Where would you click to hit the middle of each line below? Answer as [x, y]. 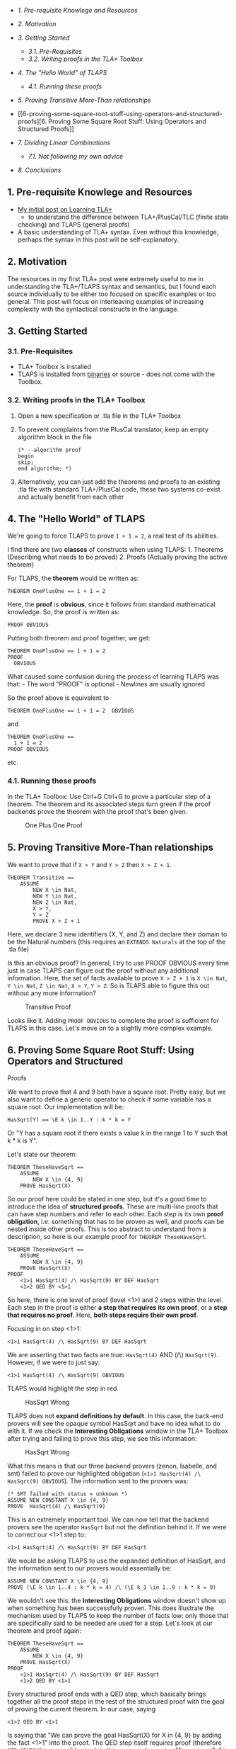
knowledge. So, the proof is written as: [64, 612]
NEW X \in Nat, [55, 890]
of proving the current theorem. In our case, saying [82, 1709]
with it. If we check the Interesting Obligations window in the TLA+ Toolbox [118, 1431]
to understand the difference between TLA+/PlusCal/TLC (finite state [129, 217]
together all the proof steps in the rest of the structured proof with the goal [116, 1702]
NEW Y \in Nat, [55, 896]
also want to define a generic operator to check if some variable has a [109, 1099]
